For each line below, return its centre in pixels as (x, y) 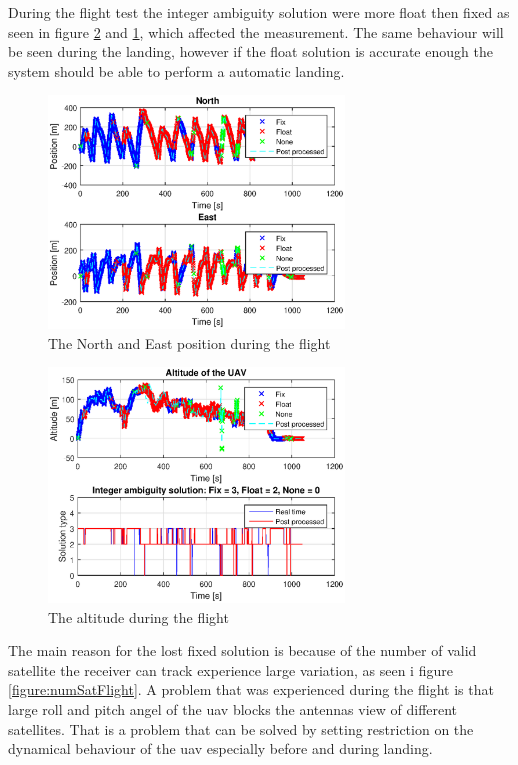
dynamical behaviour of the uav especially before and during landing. (220, 748)
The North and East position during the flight (189, 342)
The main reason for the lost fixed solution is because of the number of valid (242, 650)
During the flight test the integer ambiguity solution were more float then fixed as (259, 12)
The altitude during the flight (138, 616)
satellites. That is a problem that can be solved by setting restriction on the (241, 728)
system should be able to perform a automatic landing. (176, 70)
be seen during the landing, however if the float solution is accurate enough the (250, 51)
